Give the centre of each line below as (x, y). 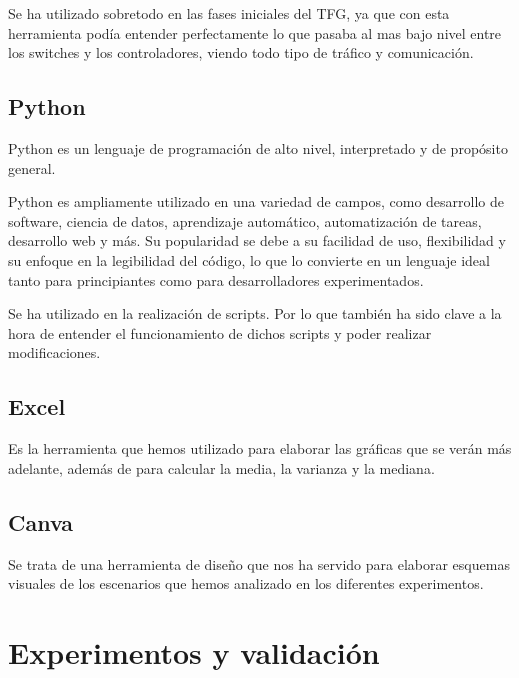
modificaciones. (54, 352)
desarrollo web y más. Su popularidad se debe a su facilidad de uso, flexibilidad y (257, 240)
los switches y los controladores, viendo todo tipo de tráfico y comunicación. (241, 52)
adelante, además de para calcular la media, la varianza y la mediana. (221, 467)
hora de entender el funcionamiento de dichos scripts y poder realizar (220, 332)
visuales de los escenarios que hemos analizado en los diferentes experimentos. (246, 583)
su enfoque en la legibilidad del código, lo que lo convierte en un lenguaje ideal (249, 259)
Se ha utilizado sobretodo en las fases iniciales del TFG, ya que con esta (229, 13)
